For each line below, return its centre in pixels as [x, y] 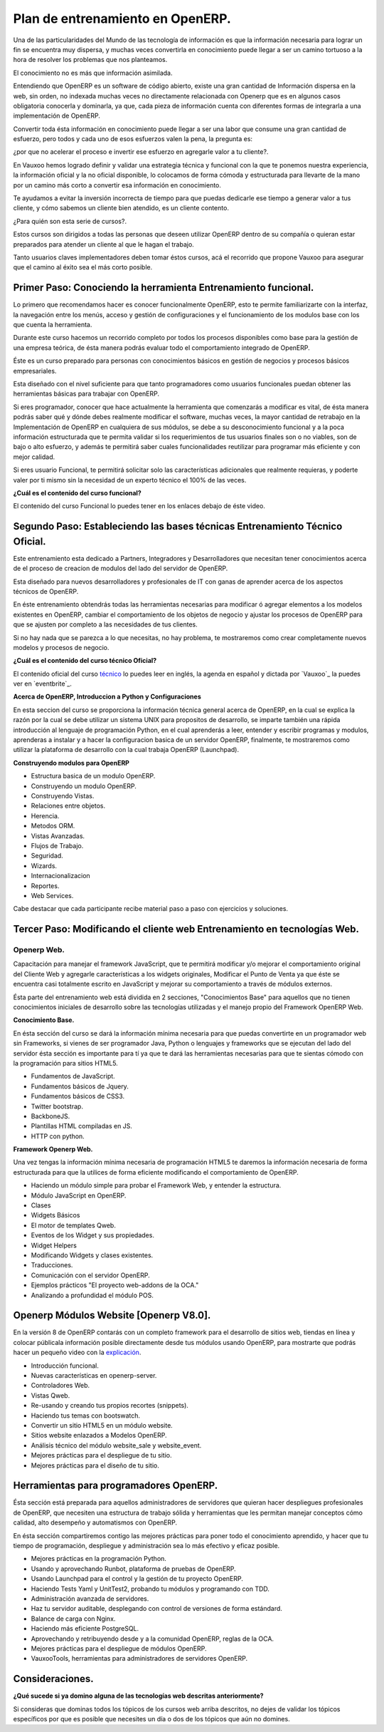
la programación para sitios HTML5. [66, 1063]
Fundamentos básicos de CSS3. [78, 1096]
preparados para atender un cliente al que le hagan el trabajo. [104, 244]
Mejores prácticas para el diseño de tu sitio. [95, 1465]
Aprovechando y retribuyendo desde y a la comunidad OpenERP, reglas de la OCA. [152, 1639]
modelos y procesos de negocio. [61, 647]
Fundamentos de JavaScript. [73, 1076]
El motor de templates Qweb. [74, 1225]
